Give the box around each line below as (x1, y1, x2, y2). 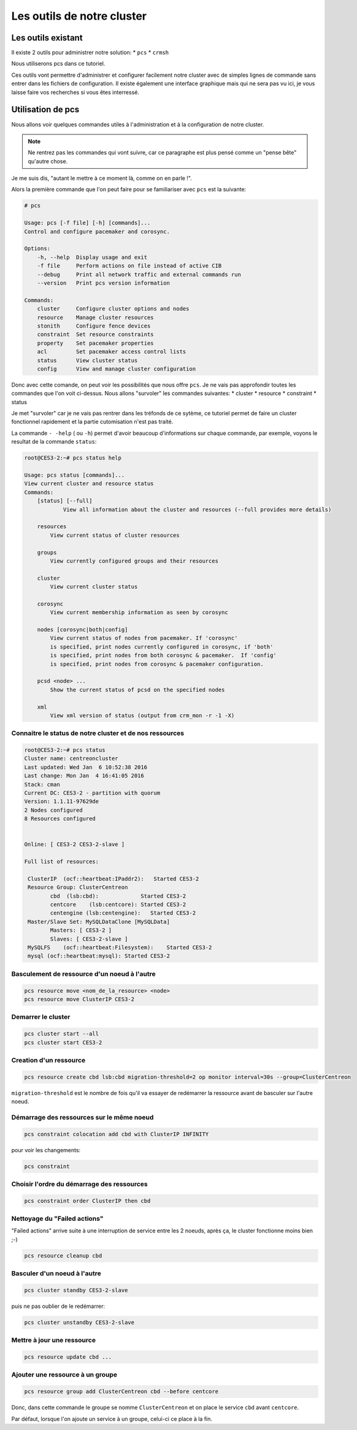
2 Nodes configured (24, 807, 83, 813)
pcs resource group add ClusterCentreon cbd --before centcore (24, 1388, 219, 1395)
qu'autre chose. (28, 157, 68, 165)
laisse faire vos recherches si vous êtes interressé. (11, 88, 139, 96)
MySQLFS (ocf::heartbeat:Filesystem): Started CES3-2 (28, 944, 212, 951)
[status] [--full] (37, 498, 93, 504)
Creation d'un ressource (11, 1056, 86, 1064)
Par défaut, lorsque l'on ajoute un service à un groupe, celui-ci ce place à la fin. (11, 1415, 213, 1423)
